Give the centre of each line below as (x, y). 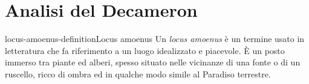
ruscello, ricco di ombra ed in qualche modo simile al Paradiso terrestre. (138, 73)
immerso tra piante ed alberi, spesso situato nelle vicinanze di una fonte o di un (153, 62)
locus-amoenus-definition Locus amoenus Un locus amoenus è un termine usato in (155, 39)
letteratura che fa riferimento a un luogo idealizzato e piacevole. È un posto (145, 50)
